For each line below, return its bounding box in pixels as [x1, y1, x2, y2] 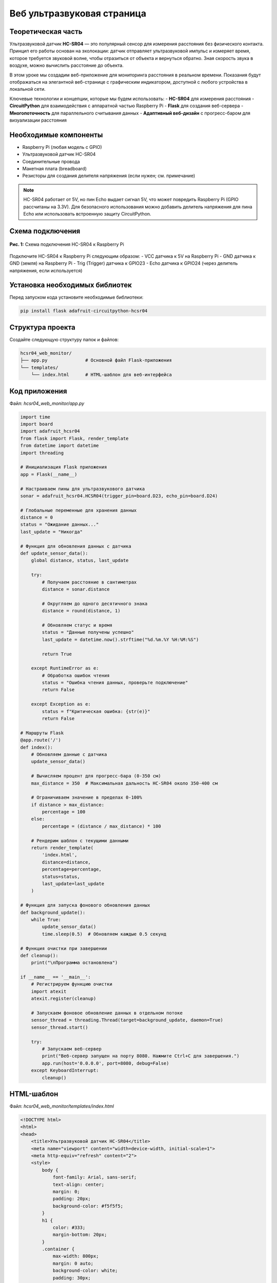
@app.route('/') [20, 737, 62, 743]
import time [20, 414, 51, 420]
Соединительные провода [22, 158, 81, 164]
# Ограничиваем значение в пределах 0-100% [31, 794, 142, 801]
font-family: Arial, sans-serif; [52, 1174, 137, 1180]
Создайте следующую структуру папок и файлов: [9, 336, 119, 342]
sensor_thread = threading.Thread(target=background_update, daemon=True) [31, 1017, 223, 1023]
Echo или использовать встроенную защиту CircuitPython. [23, 211, 151, 217]
